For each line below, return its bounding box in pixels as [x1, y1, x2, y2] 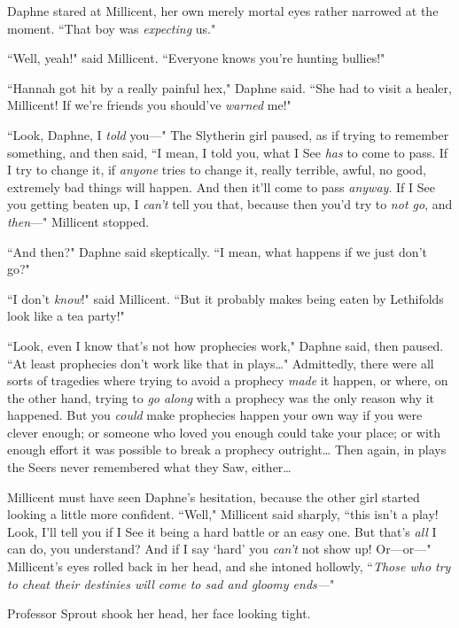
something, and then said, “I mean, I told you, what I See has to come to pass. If [7, 143, 448, 161]
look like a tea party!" [7, 306, 125, 325]
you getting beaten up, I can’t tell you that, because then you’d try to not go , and [7, 195, 453, 213]
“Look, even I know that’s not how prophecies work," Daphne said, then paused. [7, 336, 444, 354]
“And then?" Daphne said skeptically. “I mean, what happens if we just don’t [7, 242, 427, 260]
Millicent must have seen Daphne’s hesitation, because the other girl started [7, 487, 420, 506]
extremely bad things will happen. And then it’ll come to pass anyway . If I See [7, 177, 435, 196]
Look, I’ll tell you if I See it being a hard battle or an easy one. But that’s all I [7, 522, 437, 540]
